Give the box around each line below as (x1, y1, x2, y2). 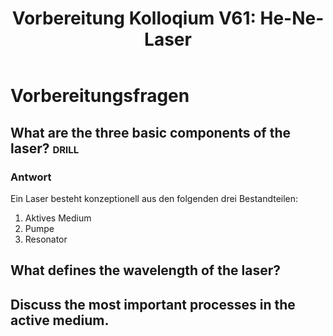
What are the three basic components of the (10, 124, 291, 141)
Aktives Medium (24, 212, 92, 224)
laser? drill (10, 140, 80, 157)
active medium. (10, 312, 110, 329)
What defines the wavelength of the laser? (10, 262, 281, 279)
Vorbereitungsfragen (10, 85, 190, 107)
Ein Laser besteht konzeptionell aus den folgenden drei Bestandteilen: (10, 192, 299, 204)
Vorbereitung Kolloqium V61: (11, 7, 257, 30)
